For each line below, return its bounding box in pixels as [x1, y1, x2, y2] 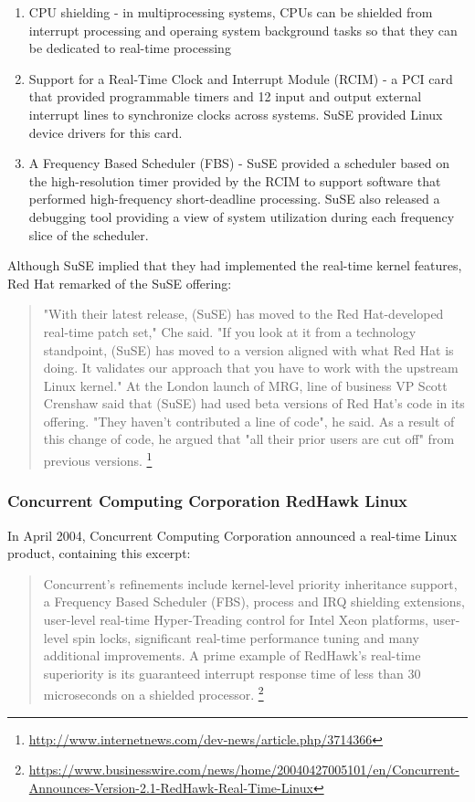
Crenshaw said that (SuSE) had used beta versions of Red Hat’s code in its [43, 394, 465, 413]
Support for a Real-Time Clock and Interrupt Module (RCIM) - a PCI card [28, 69, 453, 88]
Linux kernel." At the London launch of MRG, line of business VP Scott [43, 375, 448, 395]
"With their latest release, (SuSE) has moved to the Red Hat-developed [43, 304, 444, 323]
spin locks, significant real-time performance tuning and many [72, 628, 419, 647]
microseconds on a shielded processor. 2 [43, 682, 264, 703]
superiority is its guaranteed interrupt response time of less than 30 [43, 663, 421, 682]
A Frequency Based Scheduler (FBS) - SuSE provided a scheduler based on [28, 153, 450, 173]
